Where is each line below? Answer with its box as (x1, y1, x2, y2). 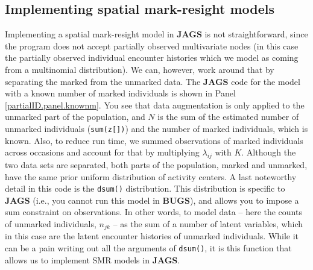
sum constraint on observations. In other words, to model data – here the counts (5, 206, 302, 218)
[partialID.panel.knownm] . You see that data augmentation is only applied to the (5, 98, 305, 111)
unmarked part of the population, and (5, 110, 145, 123)
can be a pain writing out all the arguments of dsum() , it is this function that (5, 242, 292, 254)
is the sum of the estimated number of (157, 110, 299, 123)
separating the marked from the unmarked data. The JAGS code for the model (5, 75, 300, 87)
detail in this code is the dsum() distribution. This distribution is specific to (5, 182, 285, 195)
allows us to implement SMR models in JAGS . (5, 253, 180, 266)
